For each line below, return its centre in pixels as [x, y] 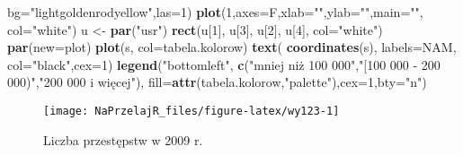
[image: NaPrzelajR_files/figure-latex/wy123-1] [191, 111]
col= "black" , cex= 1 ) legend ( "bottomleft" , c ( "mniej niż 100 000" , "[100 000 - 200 [224, 64]
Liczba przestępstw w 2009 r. [123, 139]
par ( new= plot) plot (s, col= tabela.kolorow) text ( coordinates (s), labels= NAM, [232, 47]
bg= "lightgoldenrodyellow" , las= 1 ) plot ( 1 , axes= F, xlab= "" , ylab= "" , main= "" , [215, 12]
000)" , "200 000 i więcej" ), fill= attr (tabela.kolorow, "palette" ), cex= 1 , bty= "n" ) [217, 82]
